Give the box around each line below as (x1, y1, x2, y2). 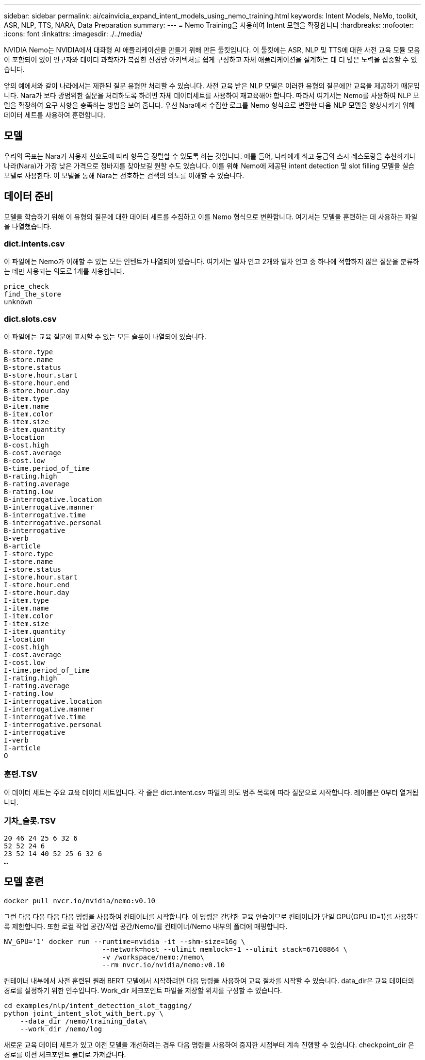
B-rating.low (4, 488, 53, 496)
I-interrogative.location (4, 697, 102, 706)
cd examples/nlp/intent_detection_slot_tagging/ (4, 1001, 192, 1010)
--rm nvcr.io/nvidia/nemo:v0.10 (102, 961, 225, 969)
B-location (4, 433, 45, 442)
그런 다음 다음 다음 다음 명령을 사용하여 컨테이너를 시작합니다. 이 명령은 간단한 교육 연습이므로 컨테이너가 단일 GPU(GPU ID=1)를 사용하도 (4, 912, 420, 921)
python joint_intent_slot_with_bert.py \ (4, 1009, 163, 1017)
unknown (4, 298, 33, 306)
